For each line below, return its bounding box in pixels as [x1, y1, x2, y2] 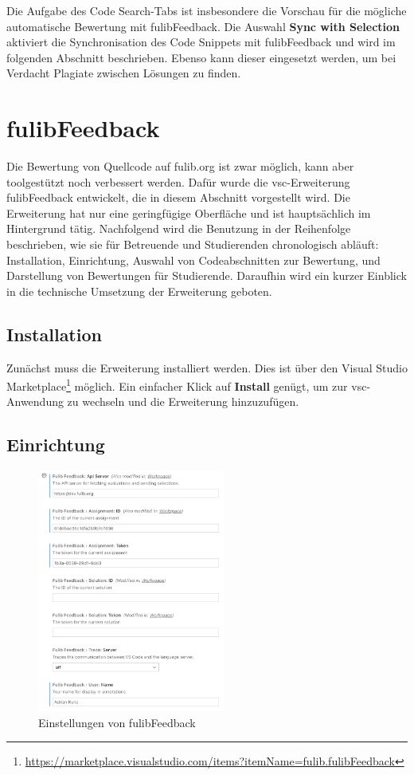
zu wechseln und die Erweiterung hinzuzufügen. [67, 393, 299, 410]
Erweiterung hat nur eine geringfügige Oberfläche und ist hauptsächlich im [6, 204, 371, 221]
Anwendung [6, 393, 64, 410]
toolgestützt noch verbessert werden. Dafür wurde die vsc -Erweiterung [6, 173, 350, 190]
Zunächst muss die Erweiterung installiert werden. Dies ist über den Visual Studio [6, 359, 408, 376]
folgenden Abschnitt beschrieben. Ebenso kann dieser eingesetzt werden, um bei [6, 49, 396, 65]
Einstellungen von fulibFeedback [38, 714, 196, 730]
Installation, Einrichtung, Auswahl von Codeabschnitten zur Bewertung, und [6, 251, 381, 268]
